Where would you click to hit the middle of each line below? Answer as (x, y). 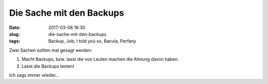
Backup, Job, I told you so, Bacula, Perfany (92, 41)
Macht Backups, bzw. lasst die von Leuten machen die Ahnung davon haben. (100, 59)
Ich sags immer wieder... (34, 75)
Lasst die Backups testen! (48, 66)
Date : (15, 28)
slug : (14, 34)
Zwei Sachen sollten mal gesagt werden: (51, 50)
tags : (15, 41)
